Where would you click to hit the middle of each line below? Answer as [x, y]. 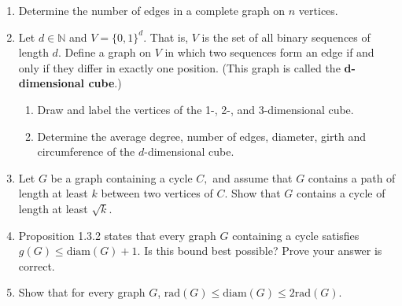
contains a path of [352, 177]
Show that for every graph [82, 292]
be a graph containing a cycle [122, 177]
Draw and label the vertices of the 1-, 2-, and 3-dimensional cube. [195, 109]
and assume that [253, 177]
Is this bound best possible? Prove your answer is [263, 251]
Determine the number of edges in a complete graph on [152, 10]
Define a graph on [108, 52]
